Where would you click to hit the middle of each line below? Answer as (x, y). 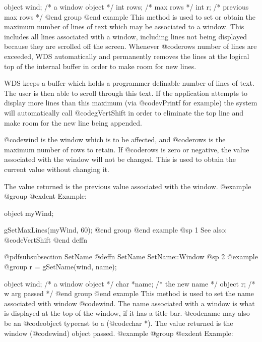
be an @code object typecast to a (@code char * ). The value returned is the (119, 323)
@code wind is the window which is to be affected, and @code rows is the (115, 139)
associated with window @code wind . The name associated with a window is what (129, 303)
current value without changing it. (57, 169)
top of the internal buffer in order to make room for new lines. (100, 66)
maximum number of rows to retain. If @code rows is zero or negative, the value (127, 149)
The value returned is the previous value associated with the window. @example (128, 186)
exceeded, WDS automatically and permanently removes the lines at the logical (127, 56)
